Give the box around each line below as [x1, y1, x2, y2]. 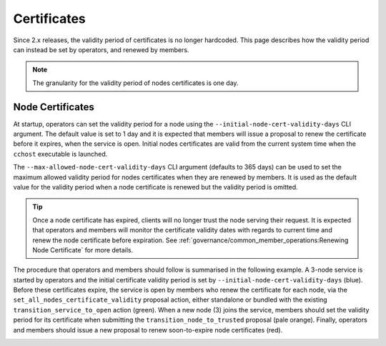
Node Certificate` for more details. [32, 245, 134, 254]
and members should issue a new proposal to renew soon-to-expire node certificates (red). [13, 325, 283, 334]
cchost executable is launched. [13, 149, 108, 158]
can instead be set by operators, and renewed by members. [13, 45, 189, 54]
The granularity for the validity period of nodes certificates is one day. [32, 79, 239, 87]
